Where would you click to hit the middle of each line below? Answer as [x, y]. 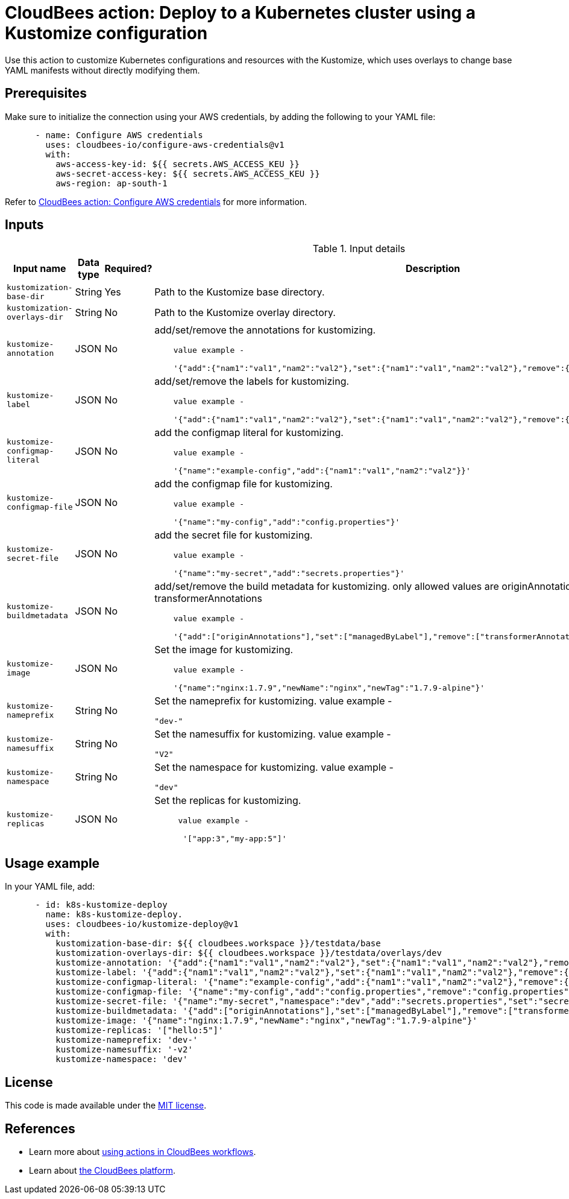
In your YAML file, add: [50, 887]
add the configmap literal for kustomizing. [249, 433]
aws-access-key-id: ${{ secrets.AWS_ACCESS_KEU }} [178, 164]
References [40, 1128]
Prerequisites [46, 93]
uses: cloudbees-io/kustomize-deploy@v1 [142, 924]
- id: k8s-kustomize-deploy [101, 905]
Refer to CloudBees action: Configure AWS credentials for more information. [156, 201]
